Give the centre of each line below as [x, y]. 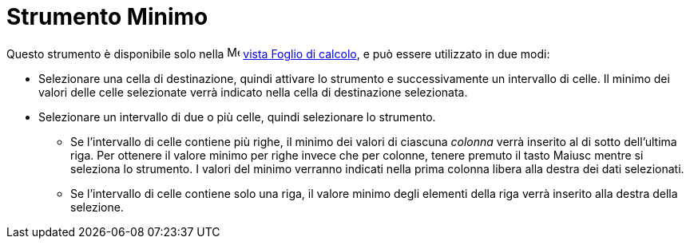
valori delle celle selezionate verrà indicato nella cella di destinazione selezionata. [253, 92]
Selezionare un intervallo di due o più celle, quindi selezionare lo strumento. [237, 117]
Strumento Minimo [107, 17]
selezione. [97, 207]
